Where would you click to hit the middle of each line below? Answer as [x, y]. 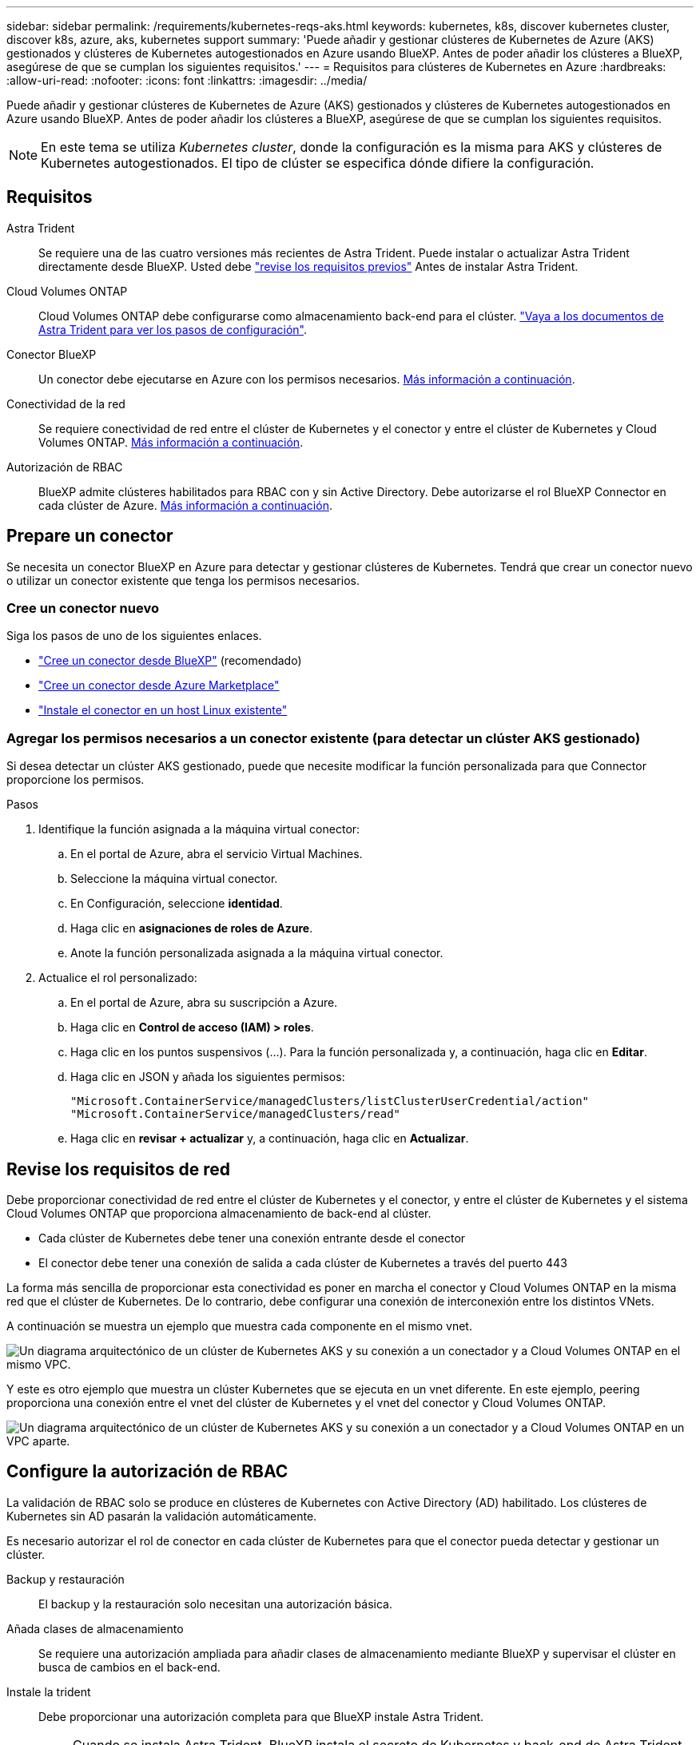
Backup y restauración [66, 1579]
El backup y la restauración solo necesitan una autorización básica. [215, 1604]
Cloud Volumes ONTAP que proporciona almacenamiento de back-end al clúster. [219, 1214]
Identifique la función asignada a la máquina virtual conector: [199, 829]
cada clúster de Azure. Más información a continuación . [185, 505]
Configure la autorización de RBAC [147, 1472]
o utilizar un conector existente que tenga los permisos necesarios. [183, 580]
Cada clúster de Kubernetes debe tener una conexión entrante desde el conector [252, 1238]
